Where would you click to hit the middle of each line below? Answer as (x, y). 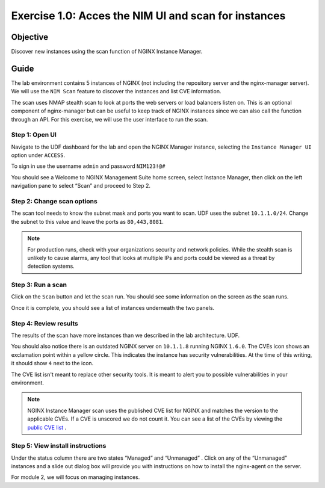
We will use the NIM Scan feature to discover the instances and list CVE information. (116, 91)
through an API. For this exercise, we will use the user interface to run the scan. (110, 119)
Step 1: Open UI (34, 135)
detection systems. (51, 266)
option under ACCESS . (38, 155)
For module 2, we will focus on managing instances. (76, 477)
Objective (30, 37)
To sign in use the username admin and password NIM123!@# (88, 166)
